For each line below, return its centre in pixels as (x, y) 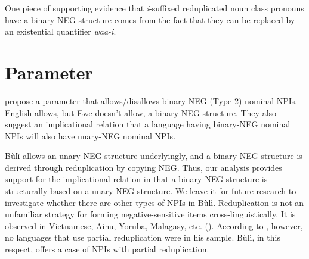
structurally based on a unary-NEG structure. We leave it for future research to (151, 191)
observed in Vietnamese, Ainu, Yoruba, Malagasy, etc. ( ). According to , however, (154, 225)
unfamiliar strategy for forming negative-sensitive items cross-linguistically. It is (150, 214)
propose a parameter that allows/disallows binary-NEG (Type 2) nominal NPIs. (151, 100)
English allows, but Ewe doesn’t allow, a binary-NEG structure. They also (141, 112)
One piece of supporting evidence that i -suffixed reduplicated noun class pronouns (154, 8)
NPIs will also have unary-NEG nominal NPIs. (90, 135)
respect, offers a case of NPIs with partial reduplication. (107, 249)
